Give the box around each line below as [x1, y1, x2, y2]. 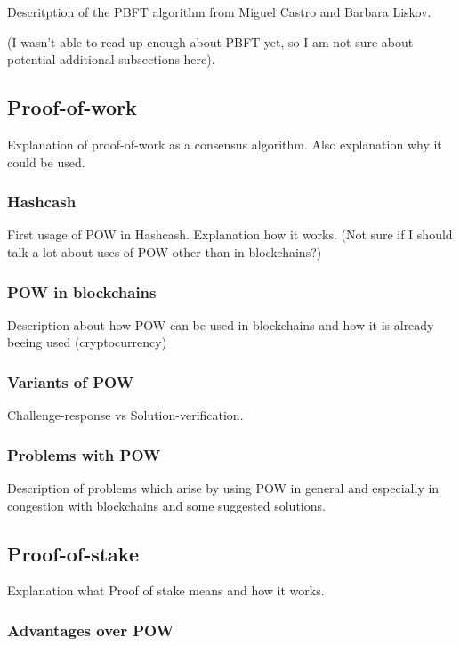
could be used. [7, 152, 85, 171]
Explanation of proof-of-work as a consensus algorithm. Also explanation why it [7, 134, 442, 153]
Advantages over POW [7, 618, 174, 641]
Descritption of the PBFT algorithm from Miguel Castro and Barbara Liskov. [7, 3, 432, 20]
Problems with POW [7, 443, 161, 465]
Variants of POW [7, 370, 134, 392]
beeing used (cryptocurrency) [7, 333, 167, 351]
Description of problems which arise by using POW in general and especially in [7, 479, 440, 497]
